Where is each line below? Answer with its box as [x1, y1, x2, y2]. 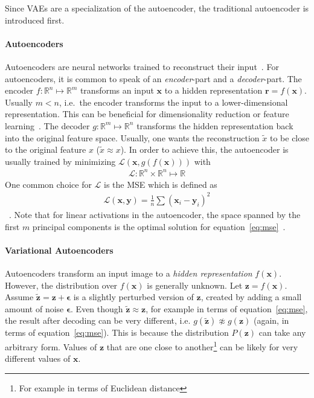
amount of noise [5, 302, 64, 315]
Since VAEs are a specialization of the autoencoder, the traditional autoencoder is [5, 2, 309, 14]
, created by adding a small [200, 290, 302, 303]
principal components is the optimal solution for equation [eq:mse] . [32, 220, 286, 233]
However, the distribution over [5, 278, 118, 291]
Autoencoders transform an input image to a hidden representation [5, 266, 252, 279]
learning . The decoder [5, 119, 90, 132]
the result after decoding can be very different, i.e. [5, 314, 191, 327]
